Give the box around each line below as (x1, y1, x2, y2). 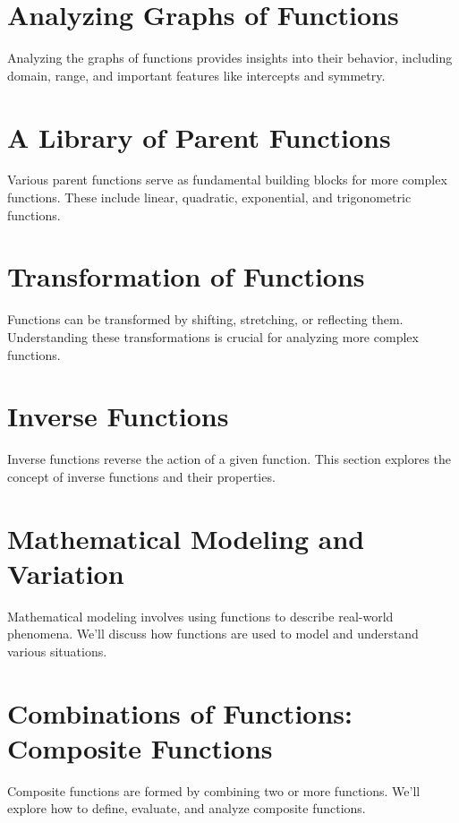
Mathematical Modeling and (7, 519, 365, 556)
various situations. (7, 641, 107, 660)
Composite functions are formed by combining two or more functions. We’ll (7, 781, 421, 800)
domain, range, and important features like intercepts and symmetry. (7, 65, 386, 84)
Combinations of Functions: (7, 694, 353, 731)
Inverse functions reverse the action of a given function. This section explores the (7, 450, 452, 468)
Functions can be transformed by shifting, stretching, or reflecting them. (7, 310, 404, 329)
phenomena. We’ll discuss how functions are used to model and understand (7, 624, 419, 643)
